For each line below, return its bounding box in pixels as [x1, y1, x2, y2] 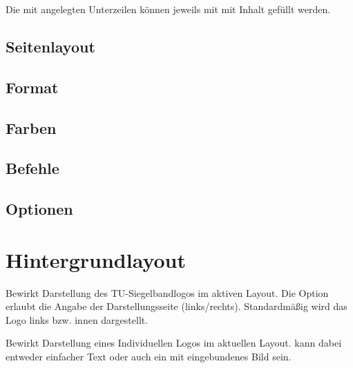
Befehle [6, 157, 59, 179]
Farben [6, 117, 57, 138]
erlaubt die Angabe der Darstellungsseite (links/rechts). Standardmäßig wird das [6, 299, 347, 313]
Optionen [6, 198, 73, 220]
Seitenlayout [6, 35, 95, 57]
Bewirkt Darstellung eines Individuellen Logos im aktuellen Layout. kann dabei [6, 336, 342, 350]
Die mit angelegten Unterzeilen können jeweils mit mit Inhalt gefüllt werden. [6, 2, 331, 16]
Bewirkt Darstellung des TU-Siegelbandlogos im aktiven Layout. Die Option [6, 285, 329, 300]
